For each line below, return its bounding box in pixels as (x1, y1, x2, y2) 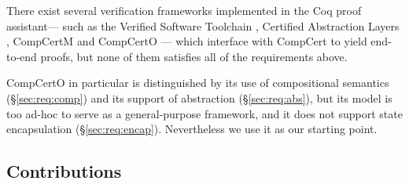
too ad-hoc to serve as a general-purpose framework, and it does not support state (6, 105, 403, 121)
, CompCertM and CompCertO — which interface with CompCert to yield (6, 33, 367, 49)
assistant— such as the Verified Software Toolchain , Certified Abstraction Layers (6, 17, 400, 34)
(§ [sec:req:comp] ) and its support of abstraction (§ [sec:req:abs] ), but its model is (6, 89, 392, 106)
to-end (6, 48, 37, 64)
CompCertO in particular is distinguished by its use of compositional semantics (6, 74, 389, 91)
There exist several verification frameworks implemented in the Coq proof (6, 2, 362, 18)
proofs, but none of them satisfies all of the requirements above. (40, 48, 348, 64)
